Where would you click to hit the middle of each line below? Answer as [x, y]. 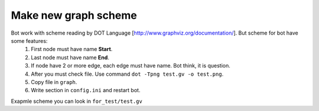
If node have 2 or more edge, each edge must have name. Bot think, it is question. [131, 66]
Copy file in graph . [54, 82]
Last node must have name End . [70, 57]
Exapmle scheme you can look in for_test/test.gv [77, 101]
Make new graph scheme [74, 15]
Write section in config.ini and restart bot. [86, 90]
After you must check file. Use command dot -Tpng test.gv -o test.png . [127, 74]
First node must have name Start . [72, 49]
